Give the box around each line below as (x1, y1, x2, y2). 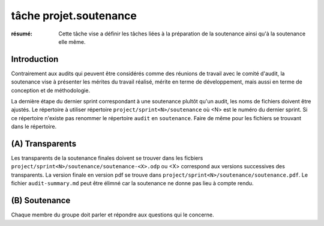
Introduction (11, 54, 59, 64)
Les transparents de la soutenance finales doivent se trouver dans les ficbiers (11, 154, 203, 162)
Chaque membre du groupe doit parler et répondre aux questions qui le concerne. (11, 211, 214, 219)
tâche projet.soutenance (11, 9, 137, 22)
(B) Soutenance (11, 195, 71, 206)
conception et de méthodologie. (11, 87, 90, 94)
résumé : (11, 30, 33, 37)
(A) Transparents (11, 139, 77, 148)
